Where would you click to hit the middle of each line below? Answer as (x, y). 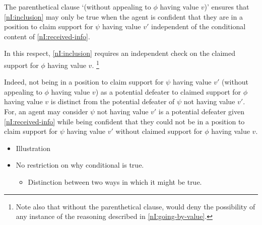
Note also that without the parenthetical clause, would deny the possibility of (136, 206)
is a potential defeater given (201, 111)
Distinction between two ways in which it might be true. (115, 181)
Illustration (33, 148)
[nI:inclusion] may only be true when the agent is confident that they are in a (123, 16)
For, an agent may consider (46, 111)
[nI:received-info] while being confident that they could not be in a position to (124, 121)
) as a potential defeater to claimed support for (168, 91)
